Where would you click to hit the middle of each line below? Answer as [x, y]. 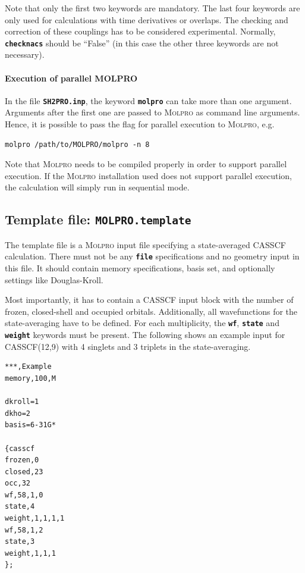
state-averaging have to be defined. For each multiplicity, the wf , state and [142, 323]
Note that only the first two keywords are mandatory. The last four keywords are [152, 8]
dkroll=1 [22, 402]
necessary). [25, 54]
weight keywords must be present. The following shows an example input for [145, 335]
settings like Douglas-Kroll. [54, 279]
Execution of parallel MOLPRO [71, 78]
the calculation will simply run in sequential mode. [97, 187]
